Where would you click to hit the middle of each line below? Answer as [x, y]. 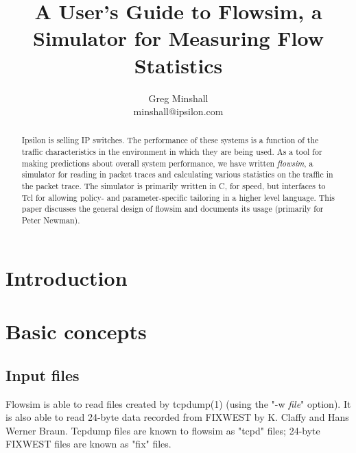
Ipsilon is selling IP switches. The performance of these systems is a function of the [170, 140]
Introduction [67, 277]
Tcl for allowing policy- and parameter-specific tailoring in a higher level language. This [178, 197]
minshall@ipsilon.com [178, 111]
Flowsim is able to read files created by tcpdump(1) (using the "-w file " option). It [178, 403]
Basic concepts [76, 331]
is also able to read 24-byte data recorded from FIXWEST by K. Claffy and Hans [177, 417]
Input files [43, 375]
